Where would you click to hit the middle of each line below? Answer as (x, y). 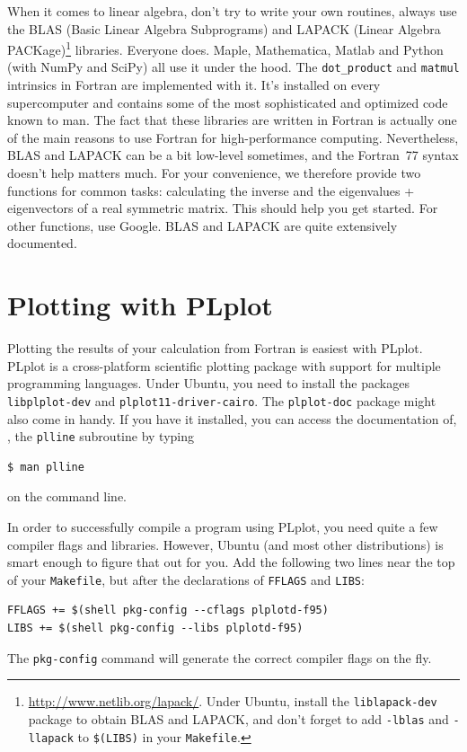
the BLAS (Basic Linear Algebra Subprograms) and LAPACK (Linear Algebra (224, 28)
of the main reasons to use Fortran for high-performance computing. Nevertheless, (233, 137)
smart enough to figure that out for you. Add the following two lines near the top (231, 562)
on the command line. (67, 496)
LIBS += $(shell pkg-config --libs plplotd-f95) (155, 628)
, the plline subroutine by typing (101, 436)
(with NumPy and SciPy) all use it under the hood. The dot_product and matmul (233, 67)
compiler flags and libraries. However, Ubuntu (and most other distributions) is (225, 544)
